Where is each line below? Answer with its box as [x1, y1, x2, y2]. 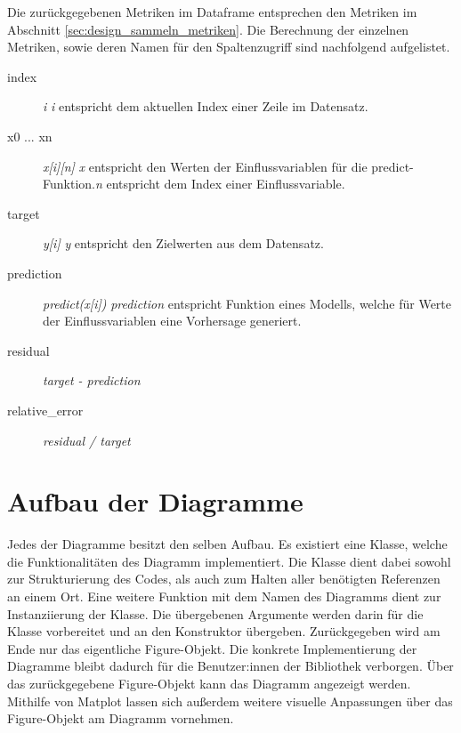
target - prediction [43, 371, 141, 390]
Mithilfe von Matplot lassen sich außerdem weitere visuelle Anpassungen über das [7, 691, 453, 710]
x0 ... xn [7, 126, 53, 145]
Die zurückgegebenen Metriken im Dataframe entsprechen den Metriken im [7, 3, 417, 20]
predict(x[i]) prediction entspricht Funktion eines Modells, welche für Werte [43, 294, 452, 312]
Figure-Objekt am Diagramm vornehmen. [7, 709, 234, 728]
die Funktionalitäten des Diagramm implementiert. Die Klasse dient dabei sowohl [7, 552, 451, 570]
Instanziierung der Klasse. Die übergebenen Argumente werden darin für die [7, 604, 424, 623]
